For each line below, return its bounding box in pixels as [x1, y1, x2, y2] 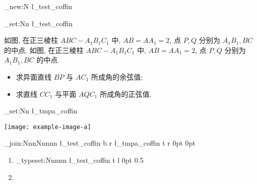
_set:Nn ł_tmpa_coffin [4, 105, 77, 116]
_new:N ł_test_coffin [4, 1, 72, 11]
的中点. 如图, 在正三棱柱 [4, 44, 84, 55]
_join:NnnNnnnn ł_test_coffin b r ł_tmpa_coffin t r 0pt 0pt [4, 138, 196, 148]
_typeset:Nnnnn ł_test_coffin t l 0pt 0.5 [16, 155, 144, 165]
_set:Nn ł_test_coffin [4, 18, 73, 28]
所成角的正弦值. [100, 88, 152, 99]
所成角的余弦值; [91, 71, 143, 82]
